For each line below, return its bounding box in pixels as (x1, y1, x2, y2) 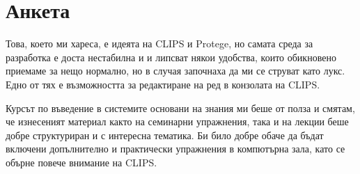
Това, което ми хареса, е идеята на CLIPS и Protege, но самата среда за (6, 36, 313, 51)
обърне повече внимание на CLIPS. (6, 155, 157, 169)
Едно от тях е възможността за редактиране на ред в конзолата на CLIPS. (6, 77, 320, 91)
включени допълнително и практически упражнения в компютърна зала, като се (6, 141, 345, 156)
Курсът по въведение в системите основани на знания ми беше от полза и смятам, (6, 100, 355, 115)
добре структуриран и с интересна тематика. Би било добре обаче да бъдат (6, 127, 324, 142)
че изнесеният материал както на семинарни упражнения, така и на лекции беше (6, 114, 349, 129)
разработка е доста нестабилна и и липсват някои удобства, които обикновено (6, 49, 336, 64)
